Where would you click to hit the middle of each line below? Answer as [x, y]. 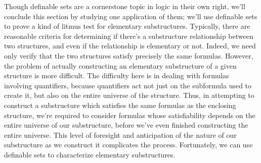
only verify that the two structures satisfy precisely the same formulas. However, [129, 55]
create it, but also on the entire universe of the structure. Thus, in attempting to [129, 95]
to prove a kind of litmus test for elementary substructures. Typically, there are [127, 26]
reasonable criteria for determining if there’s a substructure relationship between [129, 36]
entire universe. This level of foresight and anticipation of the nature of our [120, 134]
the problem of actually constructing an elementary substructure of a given [120, 65]
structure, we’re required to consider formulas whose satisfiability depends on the [130, 115]
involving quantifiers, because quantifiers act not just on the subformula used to [128, 85]
